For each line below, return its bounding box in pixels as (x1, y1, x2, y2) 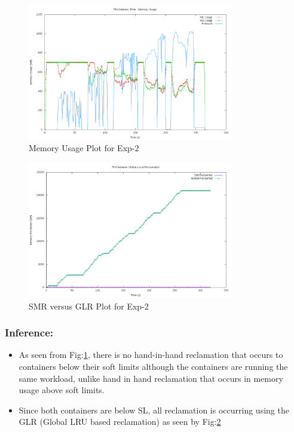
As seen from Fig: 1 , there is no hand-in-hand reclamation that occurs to (19, 348, 283, 361)
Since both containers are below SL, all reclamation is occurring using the (19, 403, 289, 416)
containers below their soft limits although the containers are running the (19, 360, 288, 372)
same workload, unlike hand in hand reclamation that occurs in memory (19, 372, 283, 384)
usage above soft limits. (19, 384, 105, 396)
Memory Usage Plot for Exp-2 (29, 142, 139, 154)
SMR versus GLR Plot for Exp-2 (29, 299, 149, 312)
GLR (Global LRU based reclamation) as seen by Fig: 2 (19, 415, 221, 428)
